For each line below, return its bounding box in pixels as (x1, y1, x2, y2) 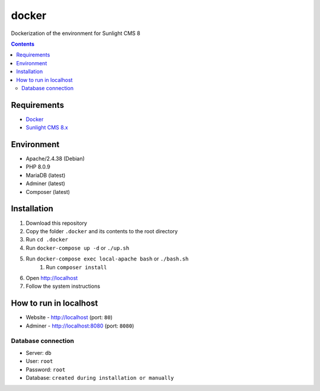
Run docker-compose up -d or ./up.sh (25, 244, 130, 252)
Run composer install (46, 263, 107, 271)
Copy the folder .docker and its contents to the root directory (25, 227, 178, 234)
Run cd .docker (25, 236, 68, 243)
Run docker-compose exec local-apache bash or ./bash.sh (25, 255, 189, 262)
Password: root (25, 365, 66, 373)
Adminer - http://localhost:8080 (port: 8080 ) (25, 322, 135, 329)
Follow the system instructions (25, 282, 101, 290)
